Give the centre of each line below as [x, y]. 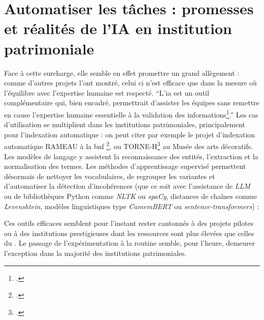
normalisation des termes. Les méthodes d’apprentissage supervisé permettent [125, 166]
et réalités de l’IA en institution [118, 28]
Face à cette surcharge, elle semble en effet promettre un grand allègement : [122, 72]
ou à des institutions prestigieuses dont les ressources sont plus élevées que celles [129, 233]
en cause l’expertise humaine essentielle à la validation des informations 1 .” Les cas [131, 113]
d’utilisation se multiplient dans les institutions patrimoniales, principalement [125, 124]
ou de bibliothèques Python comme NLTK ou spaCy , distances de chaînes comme [131, 196]
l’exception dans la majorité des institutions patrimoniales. [95, 253]
